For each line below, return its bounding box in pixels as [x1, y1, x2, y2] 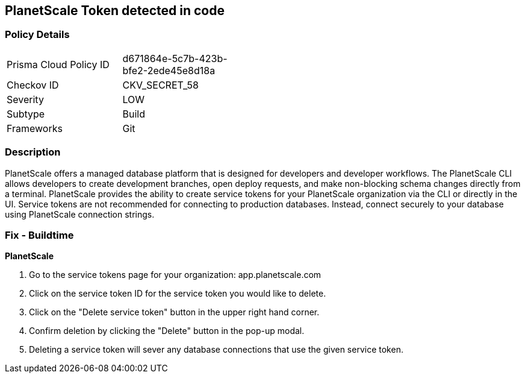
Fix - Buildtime [5, 228, 74, 241]
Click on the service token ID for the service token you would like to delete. [29, 288, 326, 299]
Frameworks [7, 122, 63, 134]
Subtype [7, 107, 45, 120]
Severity [7, 93, 44, 106]
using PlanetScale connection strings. [5, 209, 155, 219]
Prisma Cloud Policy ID [7, 58, 110, 71]
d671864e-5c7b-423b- [122, 52, 228, 65]
